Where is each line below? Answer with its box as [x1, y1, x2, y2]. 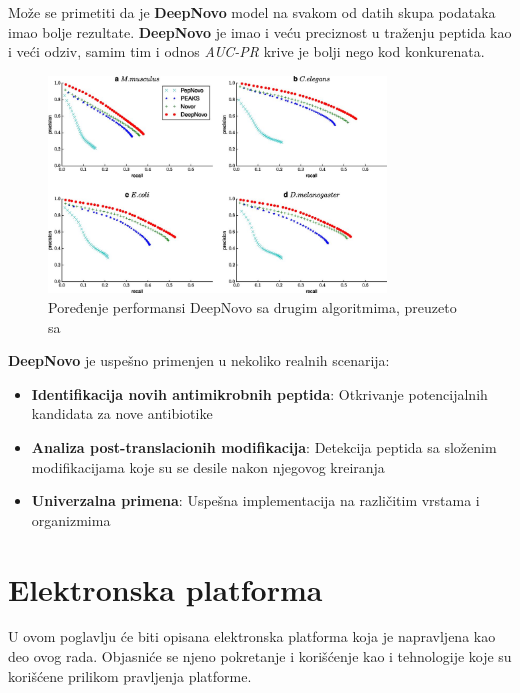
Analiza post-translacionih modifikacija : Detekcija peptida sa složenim [31, 436, 497, 457]
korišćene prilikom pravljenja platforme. [8, 665, 252, 686]
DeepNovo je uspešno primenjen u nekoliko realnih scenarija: [8, 350, 390, 371]
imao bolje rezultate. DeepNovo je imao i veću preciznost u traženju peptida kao [8, 21, 512, 42]
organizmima [31, 509, 111, 530]
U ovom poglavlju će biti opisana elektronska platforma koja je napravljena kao [8, 626, 496, 647]
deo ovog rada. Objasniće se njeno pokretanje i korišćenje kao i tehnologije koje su [8, 646, 512, 667]
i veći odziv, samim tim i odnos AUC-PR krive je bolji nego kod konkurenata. [8, 41, 485, 62]
